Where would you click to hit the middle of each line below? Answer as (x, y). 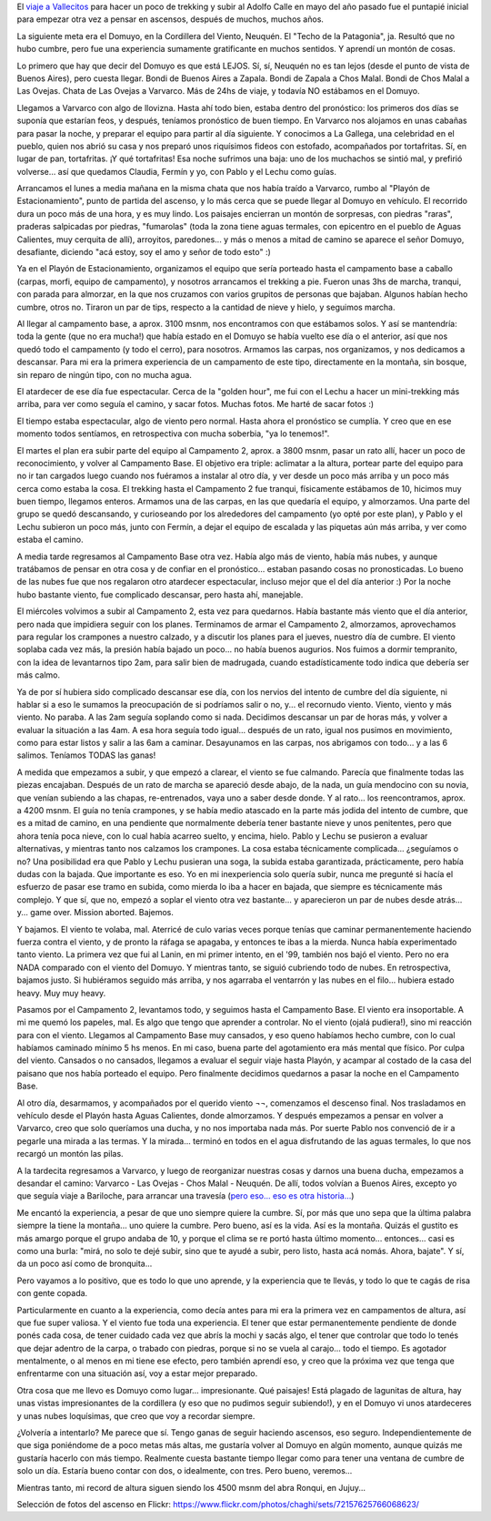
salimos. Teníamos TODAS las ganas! (86, 755)
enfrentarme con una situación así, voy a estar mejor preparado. (137, 1373)
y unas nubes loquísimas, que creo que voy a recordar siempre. (136, 1415)
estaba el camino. (50, 540)
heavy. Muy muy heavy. (61, 993)
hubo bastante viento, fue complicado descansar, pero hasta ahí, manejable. (160, 594)
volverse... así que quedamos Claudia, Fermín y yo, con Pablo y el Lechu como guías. (176, 171)
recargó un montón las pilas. (70, 1154)
